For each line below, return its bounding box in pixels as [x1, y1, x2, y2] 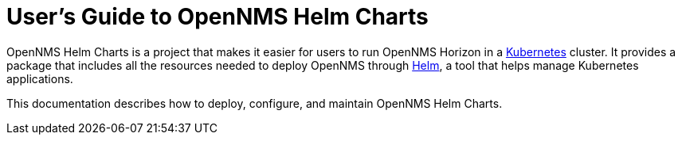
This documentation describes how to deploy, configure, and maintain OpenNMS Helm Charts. [6, 96, 503, 110]
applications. [6, 71, 73, 86]
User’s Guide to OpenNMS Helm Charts [6, 3, 429, 30]
